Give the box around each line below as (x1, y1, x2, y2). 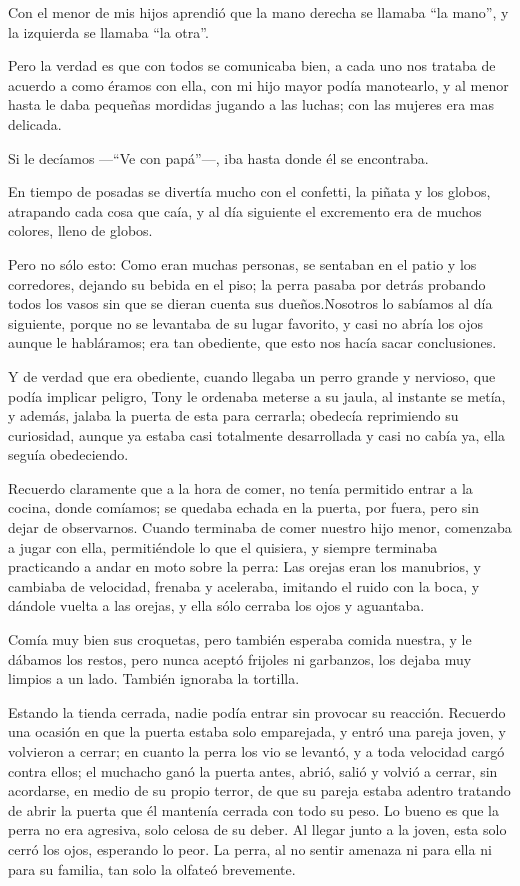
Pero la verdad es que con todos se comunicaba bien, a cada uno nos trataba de (8, 55, 496, 76)
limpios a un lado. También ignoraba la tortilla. (8, 668, 300, 689)
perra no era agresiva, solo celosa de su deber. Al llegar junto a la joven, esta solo (8, 819, 507, 840)
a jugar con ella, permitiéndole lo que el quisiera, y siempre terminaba (8, 536, 438, 557)
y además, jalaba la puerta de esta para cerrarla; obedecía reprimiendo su (8, 405, 459, 426)
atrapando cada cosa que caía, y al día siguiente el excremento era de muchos (8, 200, 482, 221)
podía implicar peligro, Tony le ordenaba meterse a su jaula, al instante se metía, (8, 385, 506, 406)
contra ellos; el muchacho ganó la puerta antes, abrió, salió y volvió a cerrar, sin (8, 760, 498, 781)
